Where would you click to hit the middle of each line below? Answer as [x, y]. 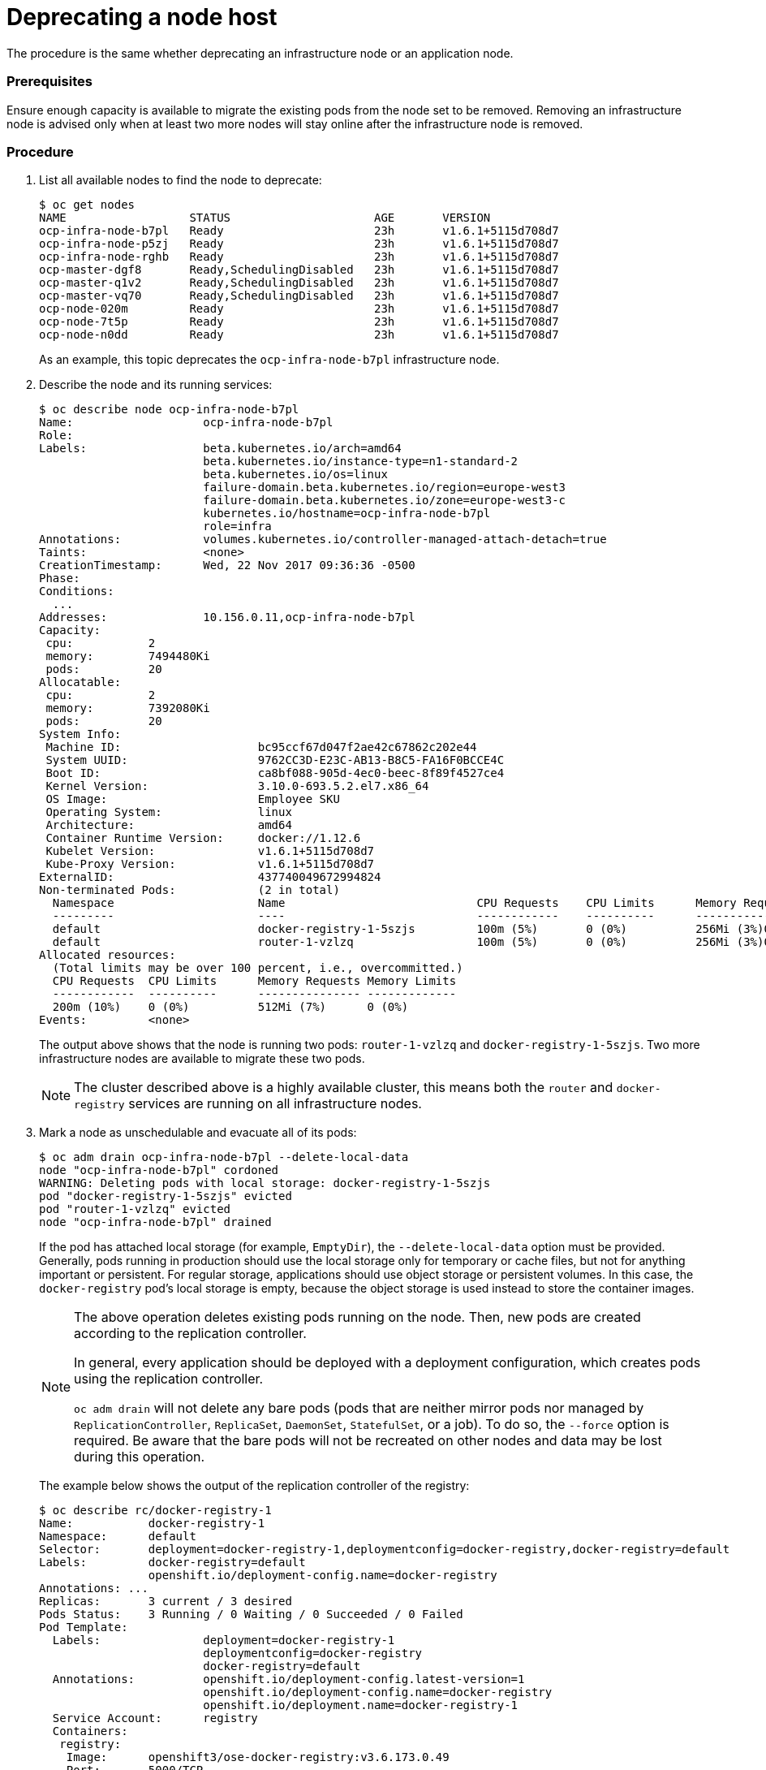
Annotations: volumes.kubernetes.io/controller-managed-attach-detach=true [323, 540]
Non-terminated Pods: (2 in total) [189, 890]
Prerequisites [49, 82]
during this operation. [140, 1457]
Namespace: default [118, 1537]
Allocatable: [80, 682]
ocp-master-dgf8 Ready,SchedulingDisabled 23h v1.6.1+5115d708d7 [299, 270]
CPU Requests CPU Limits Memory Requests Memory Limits [254, 981]
